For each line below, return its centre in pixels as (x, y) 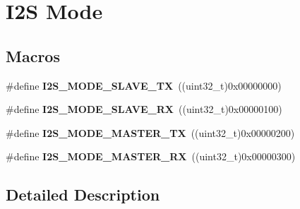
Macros (33, 55)
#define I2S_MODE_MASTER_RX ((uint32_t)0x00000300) (151, 156)
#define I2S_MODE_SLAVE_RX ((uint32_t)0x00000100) (144, 109)
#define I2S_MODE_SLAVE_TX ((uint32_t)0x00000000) (144, 85)
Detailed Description (83, 195)
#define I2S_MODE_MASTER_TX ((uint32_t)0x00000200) (150, 132)
